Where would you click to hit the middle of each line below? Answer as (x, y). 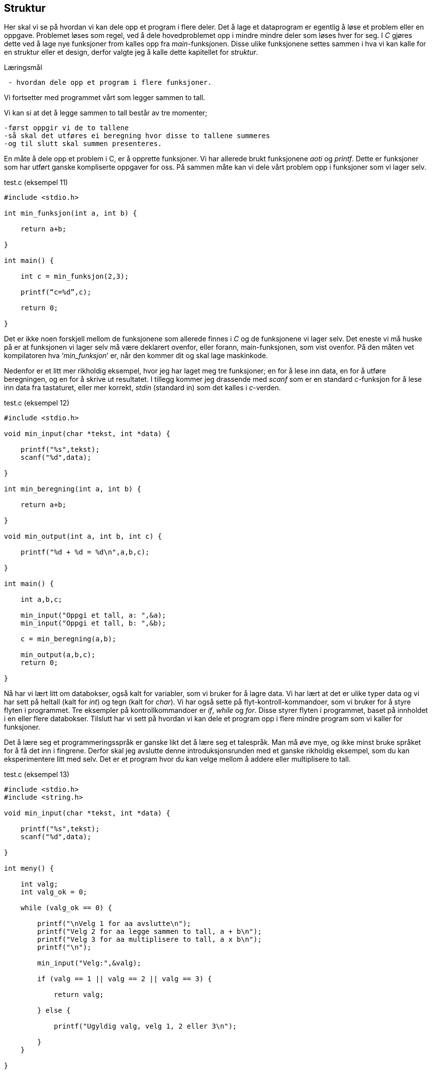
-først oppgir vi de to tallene (66, 128)
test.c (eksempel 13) (37, 775)
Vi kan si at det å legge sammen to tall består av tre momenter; (106, 113)
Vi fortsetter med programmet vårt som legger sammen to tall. (105, 98)
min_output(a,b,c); (58, 655)
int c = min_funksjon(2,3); (74, 277)
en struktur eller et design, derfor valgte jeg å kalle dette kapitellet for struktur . (131, 52)
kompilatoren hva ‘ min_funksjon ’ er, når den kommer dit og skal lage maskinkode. (136, 356)
